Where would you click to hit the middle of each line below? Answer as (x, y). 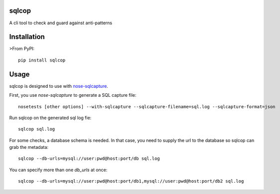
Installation (27, 37)
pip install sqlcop (42, 60)
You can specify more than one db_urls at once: (58, 170)
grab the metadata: (29, 147)
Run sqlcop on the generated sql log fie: (50, 118)
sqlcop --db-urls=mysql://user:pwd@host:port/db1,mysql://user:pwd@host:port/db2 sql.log (131, 181)
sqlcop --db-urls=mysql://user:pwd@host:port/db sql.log (89, 159)
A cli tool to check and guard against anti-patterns (61, 23)
